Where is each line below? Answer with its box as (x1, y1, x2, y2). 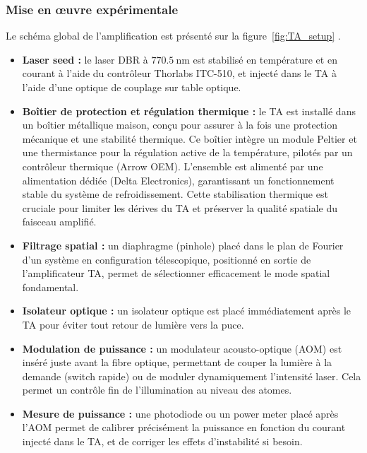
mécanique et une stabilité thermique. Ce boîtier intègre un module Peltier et (22, 131, 357, 146)
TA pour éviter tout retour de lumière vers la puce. (22, 317, 244, 331)
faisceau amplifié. (22, 214, 97, 229)
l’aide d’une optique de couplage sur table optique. (22, 80, 241, 94)
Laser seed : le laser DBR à (22, 52, 148, 66)
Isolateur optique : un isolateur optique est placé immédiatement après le (22, 303, 351, 318)
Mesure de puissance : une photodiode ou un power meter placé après (22, 406, 339, 420)
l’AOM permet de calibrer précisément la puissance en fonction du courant (22, 420, 346, 435)
